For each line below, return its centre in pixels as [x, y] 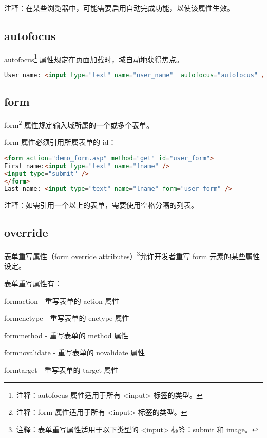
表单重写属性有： [33, 283]
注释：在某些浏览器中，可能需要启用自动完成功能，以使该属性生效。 [119, 8]
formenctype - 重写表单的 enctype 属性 [67, 318]
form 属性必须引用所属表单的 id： [60, 142]
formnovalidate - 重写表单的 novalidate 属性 [75, 352]
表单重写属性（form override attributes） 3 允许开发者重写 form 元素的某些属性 [132, 255]
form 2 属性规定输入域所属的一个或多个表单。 [79, 124]
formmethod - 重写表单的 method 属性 [66, 335]
